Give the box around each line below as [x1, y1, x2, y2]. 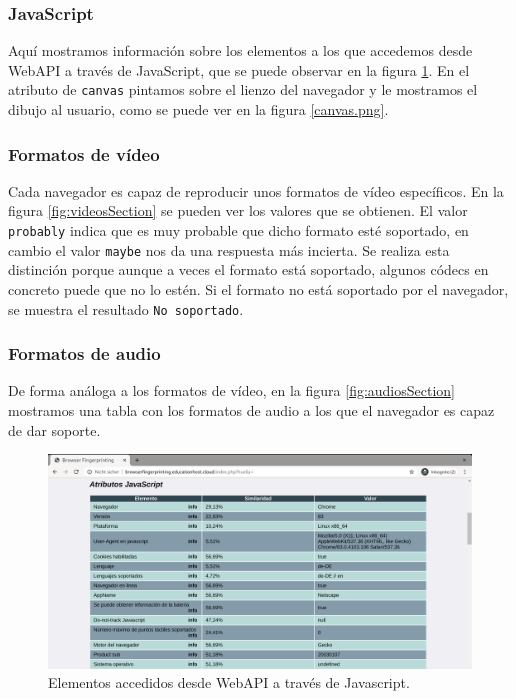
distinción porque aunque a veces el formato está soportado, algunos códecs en [8, 259, 489, 280]
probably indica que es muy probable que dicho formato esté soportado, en [8, 220, 469, 241]
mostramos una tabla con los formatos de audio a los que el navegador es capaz [8, 400, 495, 421]
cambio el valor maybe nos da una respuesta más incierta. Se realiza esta [8, 239, 450, 260]
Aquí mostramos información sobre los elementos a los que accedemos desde [8, 40, 473, 61]
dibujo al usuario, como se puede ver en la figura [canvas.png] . [8, 99, 389, 120]
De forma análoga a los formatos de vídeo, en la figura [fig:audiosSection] [8, 380, 456, 401]
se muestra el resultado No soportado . [8, 298, 244, 319]
